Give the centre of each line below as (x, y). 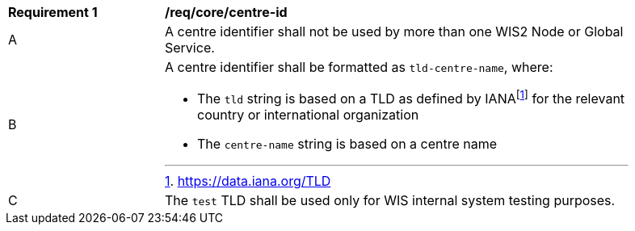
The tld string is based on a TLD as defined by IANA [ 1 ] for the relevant (411, 98)
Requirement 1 (53, 12)
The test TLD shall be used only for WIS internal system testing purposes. (390, 201)
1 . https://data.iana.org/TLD (248, 181)
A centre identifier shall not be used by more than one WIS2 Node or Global (394, 31)
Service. (190, 48)
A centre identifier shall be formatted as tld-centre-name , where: (359, 67)
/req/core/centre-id (226, 12)
